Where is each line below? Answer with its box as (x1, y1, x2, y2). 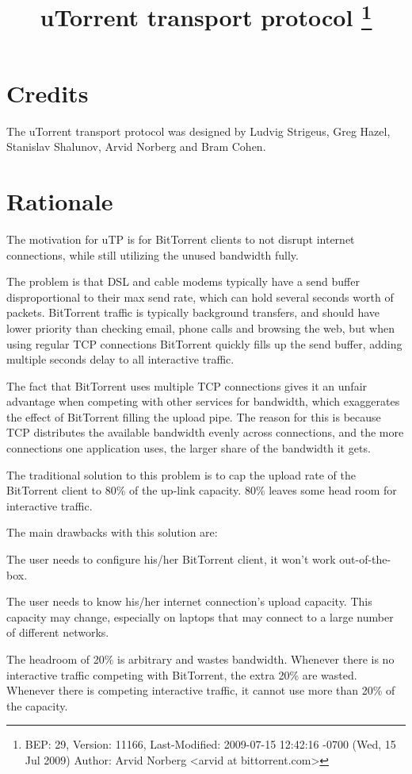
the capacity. (6, 697, 68, 714)
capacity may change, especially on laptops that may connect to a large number (6, 608, 394, 625)
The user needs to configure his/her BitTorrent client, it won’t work (6, 551, 336, 568)
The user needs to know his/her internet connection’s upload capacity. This (6, 593, 372, 610)
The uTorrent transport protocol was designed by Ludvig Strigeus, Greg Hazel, (6, 122, 391, 139)
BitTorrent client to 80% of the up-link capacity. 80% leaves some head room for (6, 482, 397, 499)
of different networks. (6, 624, 109, 641)
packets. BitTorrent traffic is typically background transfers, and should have (6, 304, 380, 321)
